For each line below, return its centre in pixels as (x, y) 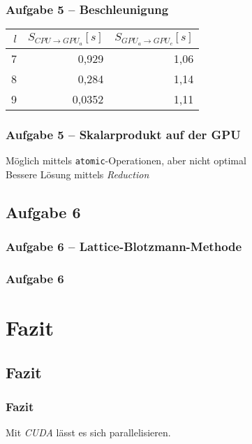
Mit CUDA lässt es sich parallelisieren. (88, 432)
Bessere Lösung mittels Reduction (77, 174)
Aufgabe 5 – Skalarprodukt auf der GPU (123, 134)
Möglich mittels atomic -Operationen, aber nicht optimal (126, 160)
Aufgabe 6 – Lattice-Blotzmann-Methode (124, 246)
